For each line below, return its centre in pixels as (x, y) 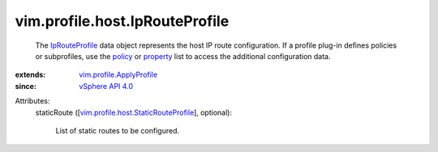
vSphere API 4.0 (106, 86)
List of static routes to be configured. (118, 130)
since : (26, 86)
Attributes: (32, 101)
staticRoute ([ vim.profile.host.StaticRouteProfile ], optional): (134, 112)
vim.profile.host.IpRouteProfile (122, 21)
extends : (30, 75)
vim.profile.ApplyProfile (118, 75)
